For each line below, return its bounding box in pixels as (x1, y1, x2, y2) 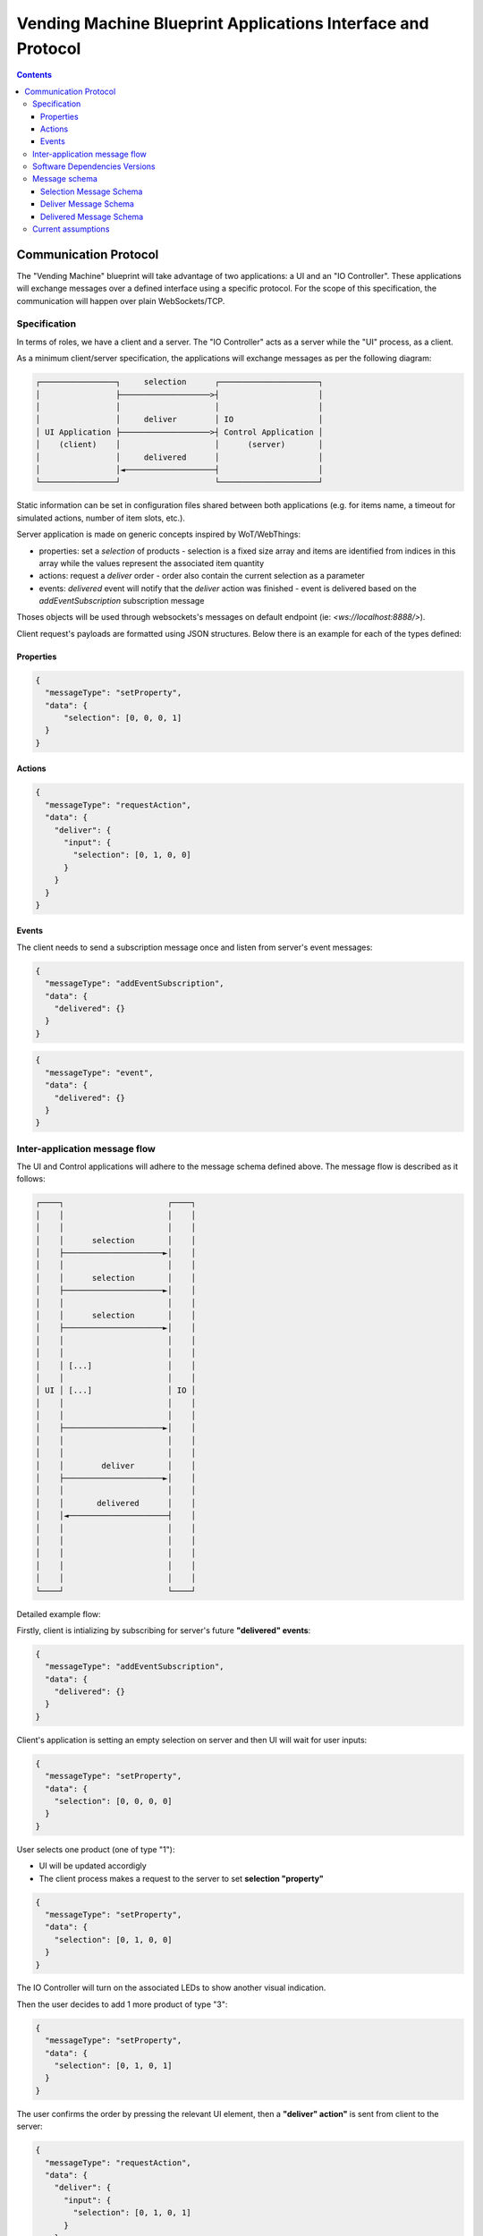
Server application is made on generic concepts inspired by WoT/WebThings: (16, 529, 301, 540)
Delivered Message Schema (40, 211, 144, 222)
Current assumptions (32, 224, 110, 234)
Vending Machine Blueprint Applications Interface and (16, 13, 429, 33)
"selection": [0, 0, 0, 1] (64, 713, 182, 724)
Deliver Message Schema (40, 199, 134, 209)
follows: (16, 1173, 46, 1184)
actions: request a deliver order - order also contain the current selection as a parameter (38, 571, 366, 581)
